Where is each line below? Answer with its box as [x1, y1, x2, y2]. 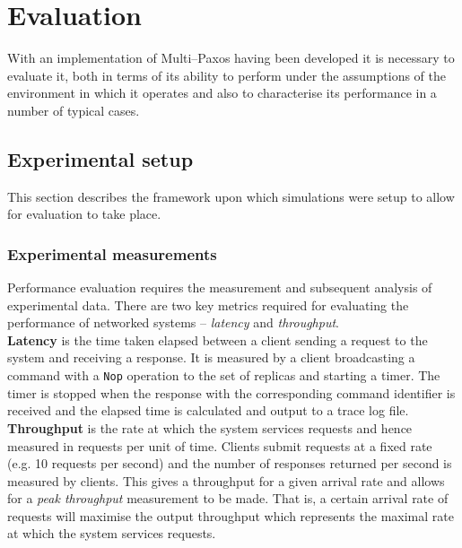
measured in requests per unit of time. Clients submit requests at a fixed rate [7, 436, 432, 455]
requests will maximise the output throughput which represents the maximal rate [7, 506, 454, 525]
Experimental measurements [7, 242, 217, 265]
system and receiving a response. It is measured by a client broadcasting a [7, 348, 415, 367]
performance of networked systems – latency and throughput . [7, 313, 340, 332]
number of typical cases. [7, 100, 140, 119]
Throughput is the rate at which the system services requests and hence [7, 418, 413, 437]
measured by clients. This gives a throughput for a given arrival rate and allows [7, 471, 445, 490]
